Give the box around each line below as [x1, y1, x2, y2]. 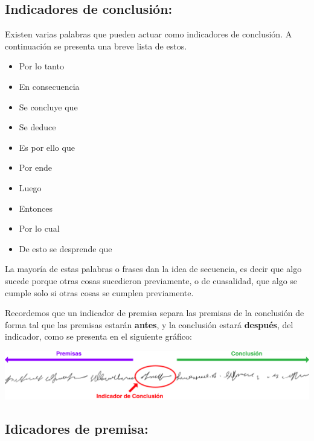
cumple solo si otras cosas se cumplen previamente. [5, 286, 194, 299]
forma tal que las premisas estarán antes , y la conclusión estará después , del [5, 318, 293, 331]
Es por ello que [19, 141, 75, 153]
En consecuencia [19, 80, 80, 92]
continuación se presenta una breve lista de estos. [5, 39, 187, 52]
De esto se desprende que [19, 242, 112, 255]
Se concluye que [19, 100, 78, 113]
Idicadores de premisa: [5, 419, 149, 437]
